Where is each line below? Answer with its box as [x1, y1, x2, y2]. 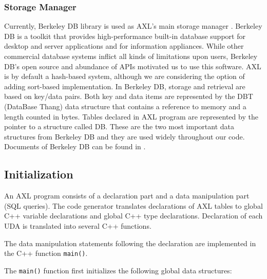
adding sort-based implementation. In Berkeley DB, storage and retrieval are [4, 81, 245, 91]
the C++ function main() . [4, 248, 88, 258]
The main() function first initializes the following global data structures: [4, 265, 232, 275]
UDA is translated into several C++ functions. [4, 220, 151, 231]
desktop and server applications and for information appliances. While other [4, 41, 244, 51]
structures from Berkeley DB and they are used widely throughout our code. [4, 131, 245, 142]
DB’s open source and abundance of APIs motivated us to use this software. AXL [4, 61, 261, 71]
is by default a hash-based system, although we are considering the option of [4, 71, 245, 82]
